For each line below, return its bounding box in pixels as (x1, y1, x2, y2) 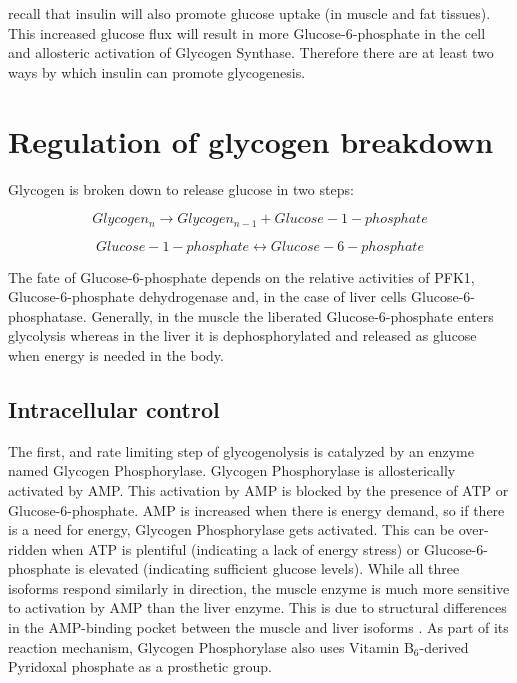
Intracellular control (8, 393, 220, 424)
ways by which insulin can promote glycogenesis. (8, 61, 306, 82)
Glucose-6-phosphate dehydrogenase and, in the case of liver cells (8, 286, 407, 307)
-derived (419, 636, 469, 657)
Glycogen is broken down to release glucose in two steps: (8, 178, 354, 199)
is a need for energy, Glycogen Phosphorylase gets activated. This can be (8, 519, 455, 540)
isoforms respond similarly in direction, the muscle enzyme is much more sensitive (8, 577, 510, 598)
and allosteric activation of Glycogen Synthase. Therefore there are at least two (8, 42, 494, 63)
